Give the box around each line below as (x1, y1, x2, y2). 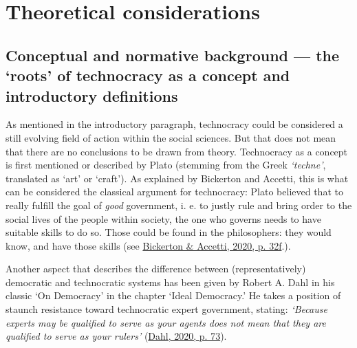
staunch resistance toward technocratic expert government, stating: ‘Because (6, 302, 327, 316)
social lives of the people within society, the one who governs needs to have (6, 211, 321, 226)
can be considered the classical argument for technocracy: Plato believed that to (6, 184, 343, 199)
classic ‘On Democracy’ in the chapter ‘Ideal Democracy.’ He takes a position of (6, 288, 341, 303)
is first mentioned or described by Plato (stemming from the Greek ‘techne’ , (6, 157, 326, 172)
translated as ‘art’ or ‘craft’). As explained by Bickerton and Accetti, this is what (6, 171, 349, 185)
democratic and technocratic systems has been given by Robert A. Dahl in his (6, 274, 335, 289)
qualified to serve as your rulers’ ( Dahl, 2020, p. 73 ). (6, 329, 227, 343)
